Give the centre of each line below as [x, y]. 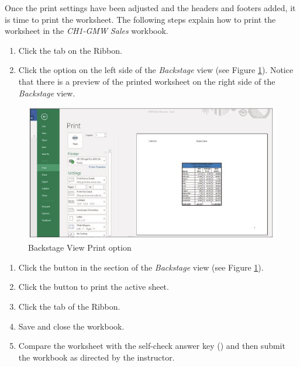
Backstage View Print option [80, 247]
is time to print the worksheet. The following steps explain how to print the [140, 19]
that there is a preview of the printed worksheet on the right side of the [147, 81]
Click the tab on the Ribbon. [70, 50]
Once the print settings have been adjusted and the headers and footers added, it [150, 8]
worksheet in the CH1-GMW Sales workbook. [87, 31]
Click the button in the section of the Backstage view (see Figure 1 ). [141, 267]
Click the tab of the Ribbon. [69, 306]
